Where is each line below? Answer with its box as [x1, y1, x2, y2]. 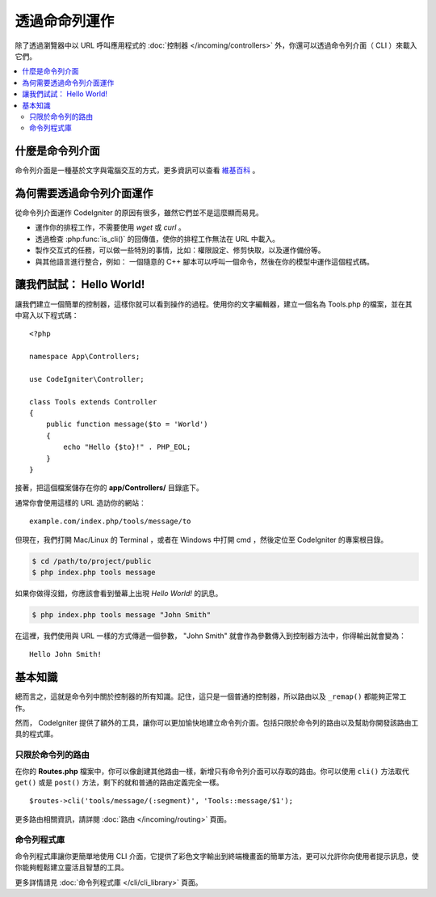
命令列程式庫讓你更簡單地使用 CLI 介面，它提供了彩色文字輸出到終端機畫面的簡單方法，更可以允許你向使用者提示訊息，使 [15, 851, 419, 861]
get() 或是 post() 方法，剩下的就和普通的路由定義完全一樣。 [15, 777, 224, 787]
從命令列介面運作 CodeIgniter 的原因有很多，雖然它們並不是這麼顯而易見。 [15, 208, 264, 218]
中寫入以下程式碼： [15, 310, 79, 319]
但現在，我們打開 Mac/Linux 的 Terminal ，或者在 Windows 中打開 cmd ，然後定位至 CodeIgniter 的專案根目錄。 [15, 535, 388, 544]
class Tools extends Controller [29, 397, 157, 406]
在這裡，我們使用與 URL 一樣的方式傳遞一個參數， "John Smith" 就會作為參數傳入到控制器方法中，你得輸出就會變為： [15, 631, 407, 641]
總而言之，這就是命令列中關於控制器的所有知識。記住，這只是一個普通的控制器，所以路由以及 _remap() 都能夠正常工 [15, 692, 407, 701]
